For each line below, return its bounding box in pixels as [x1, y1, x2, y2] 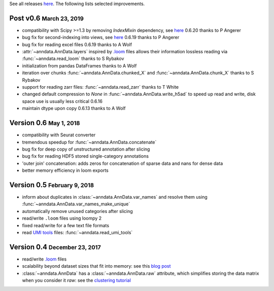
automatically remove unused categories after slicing [22, 208, 133, 214]
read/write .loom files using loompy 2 [22, 215, 102, 222]
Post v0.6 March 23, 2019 [9, 14, 84, 22]
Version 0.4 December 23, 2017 [9, 242, 101, 251]
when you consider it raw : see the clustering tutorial [22, 277, 131, 283]
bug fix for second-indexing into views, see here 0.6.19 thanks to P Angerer [22, 34, 180, 41]
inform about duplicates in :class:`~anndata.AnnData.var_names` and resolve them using [22, 194, 208, 200]
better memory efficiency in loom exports [22, 167, 109, 173]
